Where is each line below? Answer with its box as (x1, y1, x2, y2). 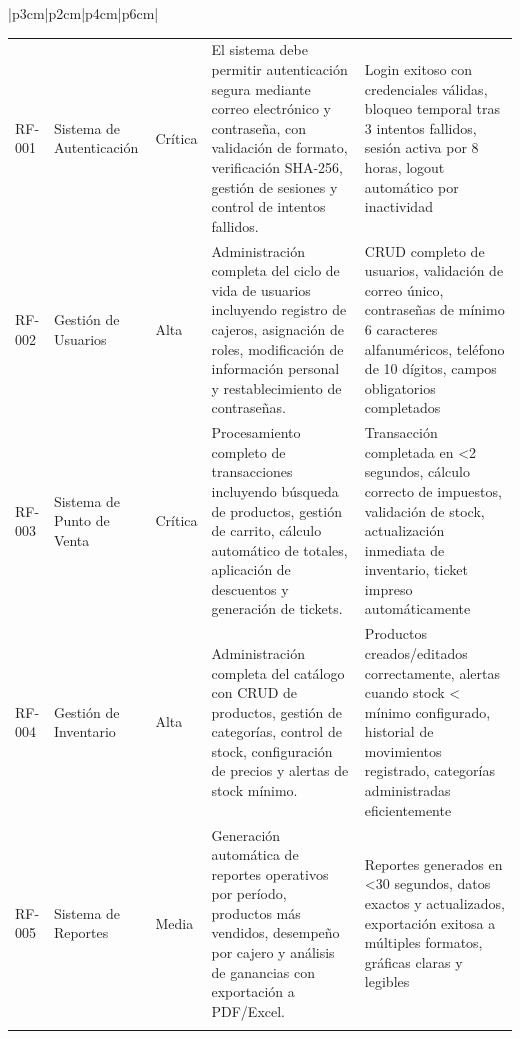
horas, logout (364, 156, 445, 177)
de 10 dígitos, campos (364, 358, 497, 379)
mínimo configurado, (364, 701, 491, 722)
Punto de (53, 510, 110, 531)
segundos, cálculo (364, 461, 470, 482)
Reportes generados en (364, 853, 503, 874)
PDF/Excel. (211, 1000, 286, 1021)
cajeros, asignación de (211, 318, 344, 339)
